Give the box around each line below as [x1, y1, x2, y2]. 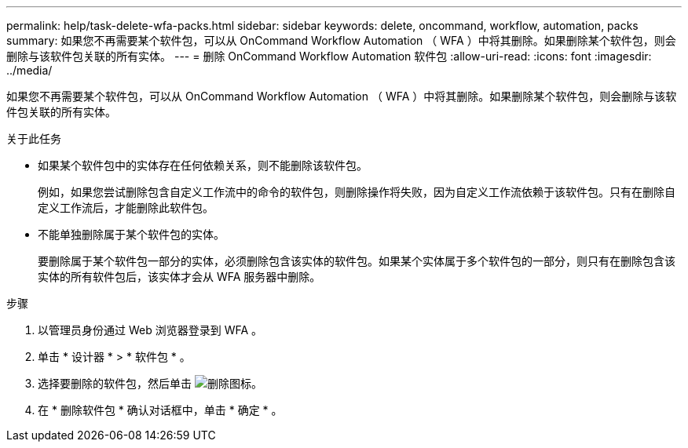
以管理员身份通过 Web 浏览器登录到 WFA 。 [38, 323, 263, 337]
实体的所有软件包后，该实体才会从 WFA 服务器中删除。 [38, 270, 321, 283]
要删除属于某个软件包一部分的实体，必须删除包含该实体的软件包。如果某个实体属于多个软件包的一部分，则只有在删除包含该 [38, 254, 675, 268]
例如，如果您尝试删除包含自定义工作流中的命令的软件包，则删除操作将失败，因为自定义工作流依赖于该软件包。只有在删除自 [38, 185, 675, 199]
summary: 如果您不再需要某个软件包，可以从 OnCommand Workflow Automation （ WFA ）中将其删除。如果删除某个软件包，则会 [6, 34, 676, 47]
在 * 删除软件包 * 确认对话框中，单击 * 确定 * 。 [38, 403, 283, 417]
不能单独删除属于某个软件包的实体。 [38, 228, 225, 241]
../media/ [6, 64, 53, 77]
